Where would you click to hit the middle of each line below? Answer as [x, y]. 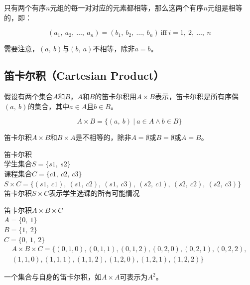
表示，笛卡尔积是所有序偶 [196, 96]
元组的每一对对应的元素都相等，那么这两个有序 [127, 7]
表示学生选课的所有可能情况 [94, 193]
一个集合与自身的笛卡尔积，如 [53, 277]
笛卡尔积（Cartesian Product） [84, 75]
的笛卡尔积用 [116, 96]
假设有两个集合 [28, 96]
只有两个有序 [25, 7]
